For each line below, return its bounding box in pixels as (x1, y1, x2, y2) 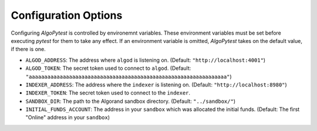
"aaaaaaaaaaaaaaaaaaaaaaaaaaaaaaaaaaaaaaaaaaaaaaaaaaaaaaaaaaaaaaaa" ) (25, 73, 232, 80)
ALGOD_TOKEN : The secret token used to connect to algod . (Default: (25, 65, 191, 72)
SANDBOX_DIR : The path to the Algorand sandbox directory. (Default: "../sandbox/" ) (25, 98, 236, 105)
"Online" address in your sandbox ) (25, 114, 110, 121)
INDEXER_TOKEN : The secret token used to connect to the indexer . (25, 89, 191, 96)
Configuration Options (11, 9, 123, 22)
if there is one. (11, 46, 46, 53)
